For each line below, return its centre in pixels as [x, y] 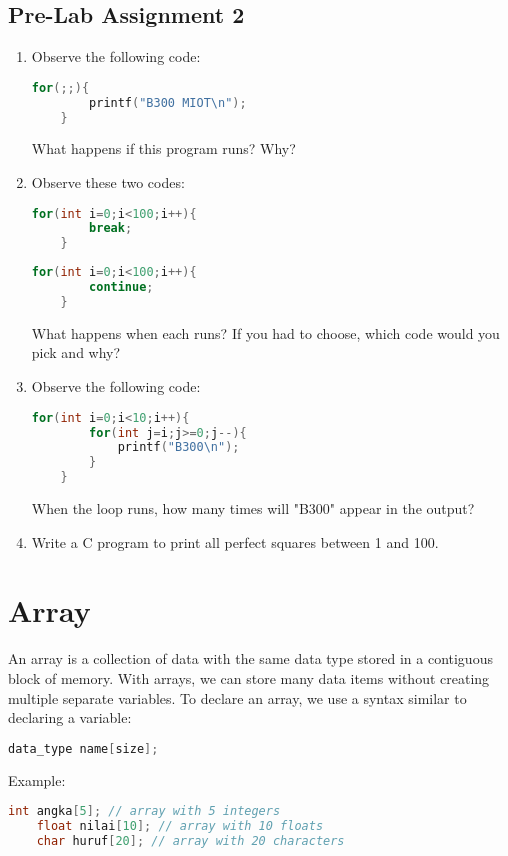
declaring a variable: [70, 717]
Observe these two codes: [108, 182]
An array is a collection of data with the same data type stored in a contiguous [250, 658]
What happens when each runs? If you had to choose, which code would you [265, 332]
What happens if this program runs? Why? [163, 148]
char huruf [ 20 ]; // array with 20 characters [190, 840]
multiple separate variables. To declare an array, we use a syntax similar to [237, 697]
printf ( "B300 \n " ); [178, 447]
